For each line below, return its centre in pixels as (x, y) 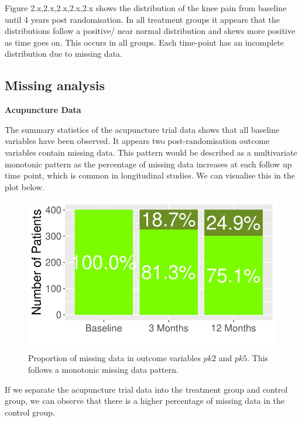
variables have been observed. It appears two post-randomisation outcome (137, 141)
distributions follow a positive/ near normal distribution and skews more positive (150, 31)
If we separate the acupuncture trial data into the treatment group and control (146, 389)
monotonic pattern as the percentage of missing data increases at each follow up (148, 164)
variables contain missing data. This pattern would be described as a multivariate (151, 152)
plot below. (25, 186)
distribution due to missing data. (64, 54)
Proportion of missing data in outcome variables (114, 358)
